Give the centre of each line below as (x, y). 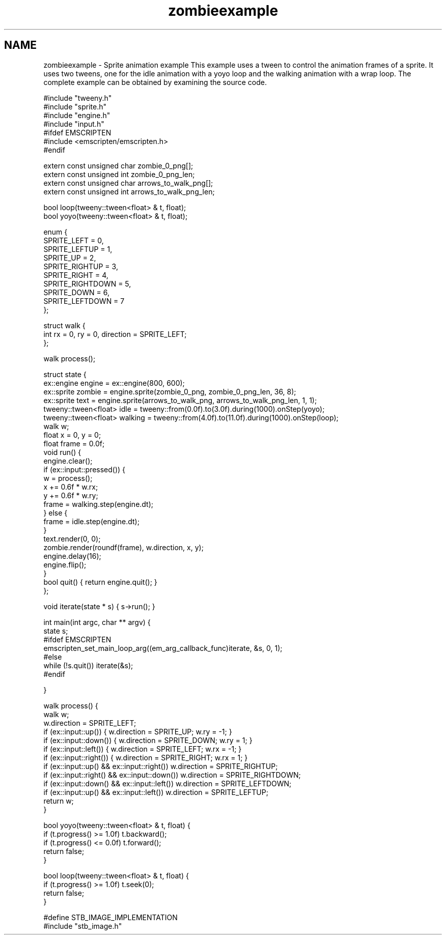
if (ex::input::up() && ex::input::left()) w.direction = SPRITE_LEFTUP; (156, 792)
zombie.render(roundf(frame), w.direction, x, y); (123, 547)
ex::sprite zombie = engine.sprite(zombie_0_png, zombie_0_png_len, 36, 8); (170, 391)
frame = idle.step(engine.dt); (91, 521)
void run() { (62, 452)
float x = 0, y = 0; (72, 435)
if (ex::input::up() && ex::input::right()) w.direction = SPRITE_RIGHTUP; (161, 766)
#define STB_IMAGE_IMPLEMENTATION (110, 917)
